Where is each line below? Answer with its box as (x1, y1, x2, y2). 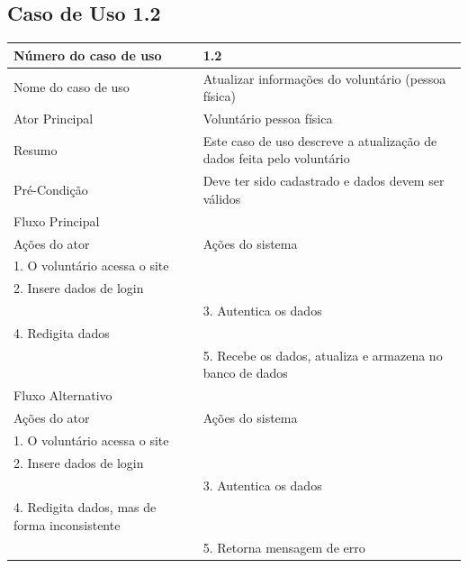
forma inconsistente (13, 516, 121, 535)
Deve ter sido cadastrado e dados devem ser (202, 171, 445, 190)
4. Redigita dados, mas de (13, 498, 157, 517)
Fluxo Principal (13, 211, 100, 230)
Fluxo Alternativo (13, 386, 112, 405)
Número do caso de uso (13, 45, 162, 64)
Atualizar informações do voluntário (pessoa (202, 69, 446, 87)
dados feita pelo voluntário (202, 149, 350, 168)
